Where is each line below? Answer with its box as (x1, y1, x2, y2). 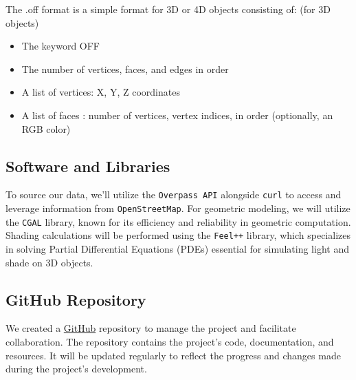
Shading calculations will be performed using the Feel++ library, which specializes (5, 228, 351, 242)
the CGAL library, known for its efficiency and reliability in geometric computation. (5, 214, 351, 229)
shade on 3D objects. (5, 255, 93, 269)
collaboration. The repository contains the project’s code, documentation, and (5, 334, 334, 348)
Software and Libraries (5, 155, 170, 176)
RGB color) (21, 121, 71, 136)
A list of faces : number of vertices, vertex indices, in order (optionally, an (21, 107, 333, 122)
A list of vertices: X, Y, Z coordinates (21, 85, 180, 99)
